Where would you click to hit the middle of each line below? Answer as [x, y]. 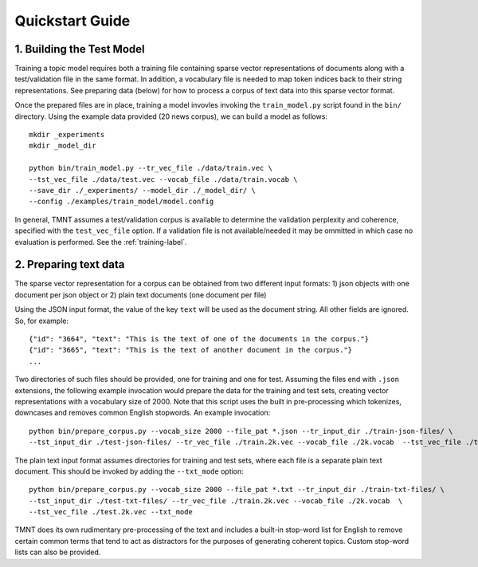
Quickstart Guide [72, 21]
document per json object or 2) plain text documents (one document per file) [141, 294]
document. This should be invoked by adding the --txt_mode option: [129, 471]
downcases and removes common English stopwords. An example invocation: [143, 413]
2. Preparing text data [70, 264]
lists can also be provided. [58, 552]
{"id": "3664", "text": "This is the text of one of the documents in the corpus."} [199, 339]
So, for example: [42, 321]
